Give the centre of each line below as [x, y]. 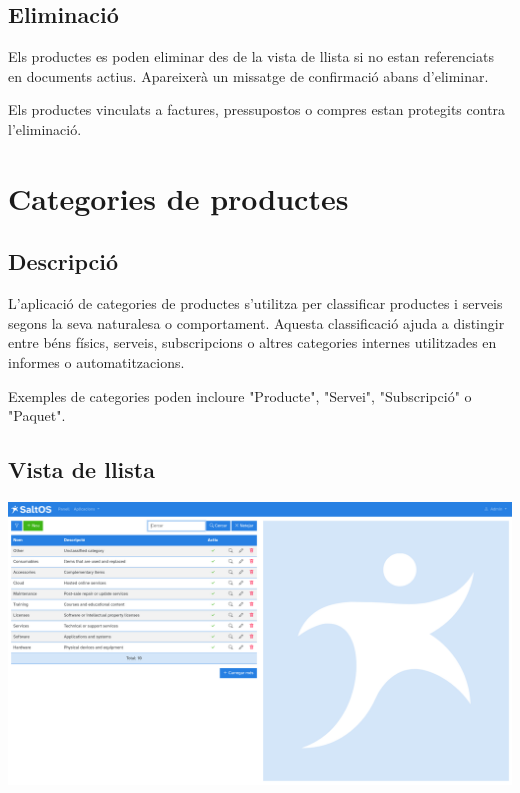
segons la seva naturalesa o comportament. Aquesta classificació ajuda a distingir [256, 322]
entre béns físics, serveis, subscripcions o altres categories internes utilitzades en [252, 342]
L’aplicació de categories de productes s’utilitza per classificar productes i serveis [255, 303]
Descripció [63, 261]
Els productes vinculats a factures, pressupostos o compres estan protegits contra [257, 109]
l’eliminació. [45, 128]
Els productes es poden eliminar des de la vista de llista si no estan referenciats [251, 56]
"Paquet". [37, 415]
